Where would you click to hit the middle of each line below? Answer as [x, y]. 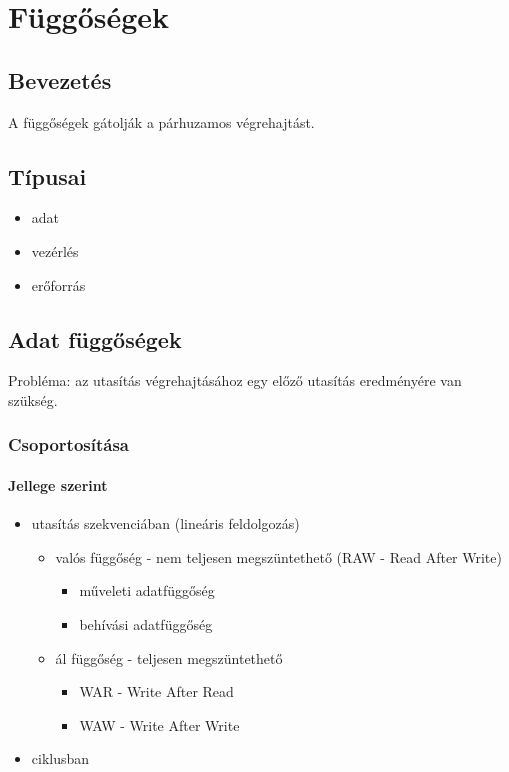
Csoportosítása [68, 444]
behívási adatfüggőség [146, 623]
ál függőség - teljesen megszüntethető [169, 657]
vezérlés [55, 250]
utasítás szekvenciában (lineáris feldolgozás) [165, 523]
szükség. [33, 399]
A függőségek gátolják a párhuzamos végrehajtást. [161, 121]
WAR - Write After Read [156, 691]
